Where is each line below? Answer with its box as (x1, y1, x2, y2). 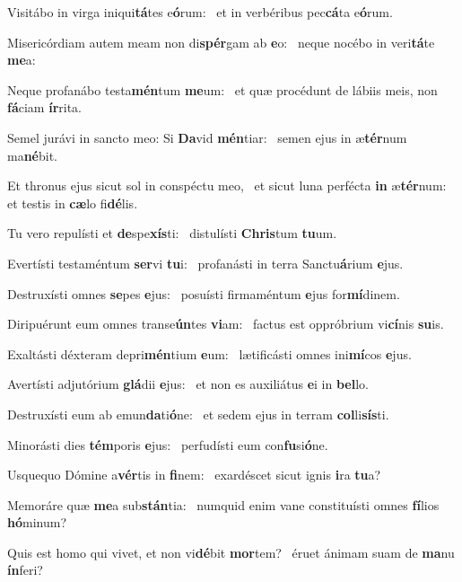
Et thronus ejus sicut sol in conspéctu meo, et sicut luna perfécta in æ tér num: (7, 176, 447, 195)
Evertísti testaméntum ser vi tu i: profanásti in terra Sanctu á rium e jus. (7, 253, 404, 272)
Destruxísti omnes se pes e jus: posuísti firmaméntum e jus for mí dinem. (7, 284, 400, 303)
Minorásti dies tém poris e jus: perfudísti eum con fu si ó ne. (7, 435, 328, 454)
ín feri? (7, 560, 43, 579)
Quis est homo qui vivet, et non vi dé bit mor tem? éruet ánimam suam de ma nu (7, 542, 455, 561)
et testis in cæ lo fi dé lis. (7, 193, 138, 212)
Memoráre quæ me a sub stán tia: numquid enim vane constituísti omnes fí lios (7, 495, 440, 514)
